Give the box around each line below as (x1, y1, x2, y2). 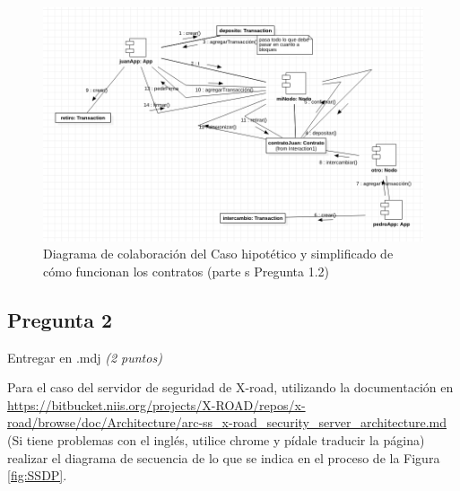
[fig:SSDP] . (7, 466, 67, 485)
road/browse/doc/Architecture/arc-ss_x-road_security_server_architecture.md (7, 413, 447, 432)
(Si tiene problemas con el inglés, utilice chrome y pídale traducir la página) (7, 430, 425, 449)
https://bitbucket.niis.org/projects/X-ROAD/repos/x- (7, 395, 306, 414)
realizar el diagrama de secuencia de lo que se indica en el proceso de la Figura (7, 448, 440, 467)
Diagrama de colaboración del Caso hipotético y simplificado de (43, 244, 394, 263)
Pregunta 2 (7, 305, 113, 333)
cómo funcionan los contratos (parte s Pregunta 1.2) (43, 261, 330, 280)
